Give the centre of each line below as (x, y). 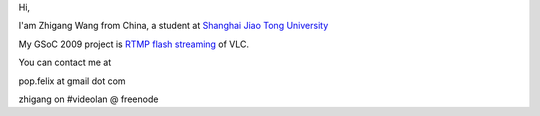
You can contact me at (65, 62)
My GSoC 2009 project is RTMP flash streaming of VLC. (134, 44)
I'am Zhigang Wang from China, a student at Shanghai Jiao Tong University (173, 26)
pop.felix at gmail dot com (72, 81)
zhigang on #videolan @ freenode (88, 99)
